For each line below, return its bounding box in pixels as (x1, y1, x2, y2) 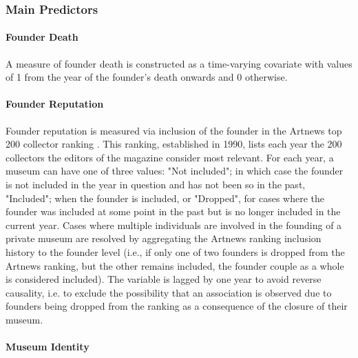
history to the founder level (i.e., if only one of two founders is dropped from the (6, 244, 345, 259)
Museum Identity (6, 339, 89, 354)
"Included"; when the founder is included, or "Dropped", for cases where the (6, 190, 324, 205)
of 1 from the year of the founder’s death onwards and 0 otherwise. (6, 70, 288, 84)
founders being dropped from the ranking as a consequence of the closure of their (6, 299, 348, 313)
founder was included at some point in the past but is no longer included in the (6, 204, 341, 219)
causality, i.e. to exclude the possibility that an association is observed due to (6, 285, 332, 299)
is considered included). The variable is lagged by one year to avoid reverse (6, 272, 322, 286)
